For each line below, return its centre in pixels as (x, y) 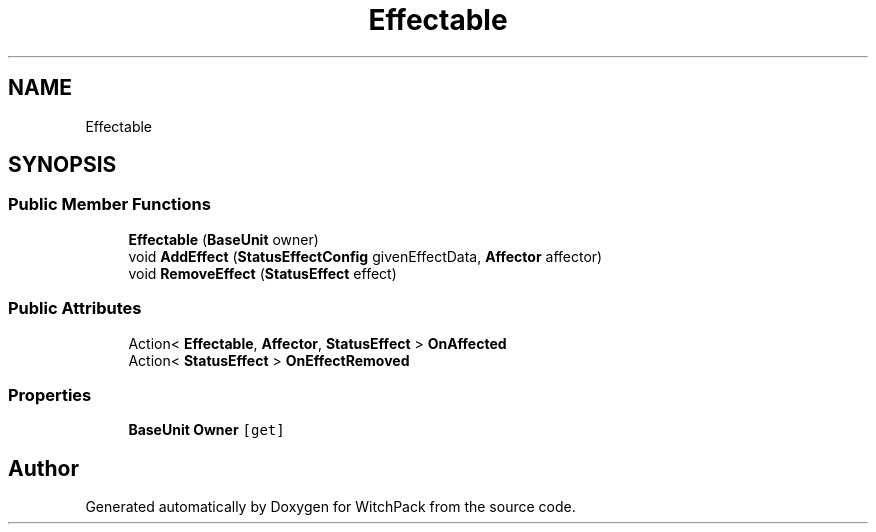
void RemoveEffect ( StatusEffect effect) (262, 273)
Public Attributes (75, 308)
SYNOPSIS (62, 165)
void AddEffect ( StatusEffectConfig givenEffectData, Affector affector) (365, 256)
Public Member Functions (109, 204)
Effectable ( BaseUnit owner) (223, 239)
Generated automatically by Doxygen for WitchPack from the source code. (330, 507)
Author (43, 468)
